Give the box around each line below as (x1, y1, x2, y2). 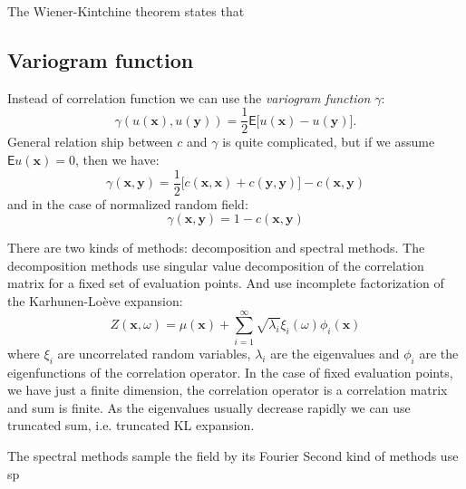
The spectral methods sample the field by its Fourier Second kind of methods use (7, 446, 459, 465)
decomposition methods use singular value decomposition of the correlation (7, 255, 424, 274)
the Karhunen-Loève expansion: (7, 292, 183, 311)
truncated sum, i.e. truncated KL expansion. (7, 416, 255, 435)
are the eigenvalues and (270, 343, 400, 362)
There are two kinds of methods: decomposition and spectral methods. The (7, 238, 425, 257)
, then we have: (75, 150, 160, 169)
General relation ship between (7, 132, 173, 151)
